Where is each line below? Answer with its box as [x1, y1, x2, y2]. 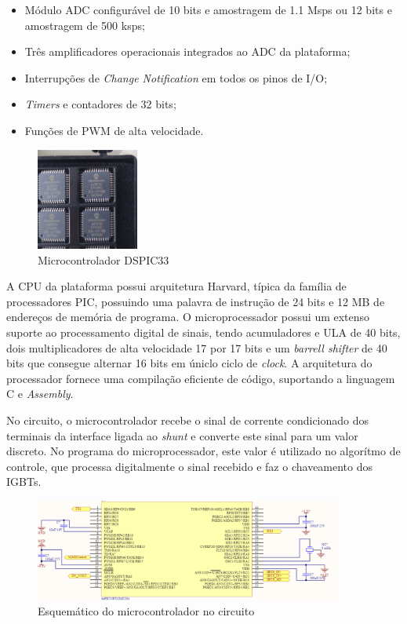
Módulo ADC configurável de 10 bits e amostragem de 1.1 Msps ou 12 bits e [24, 2, 392, 17]
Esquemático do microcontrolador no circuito [38, 603, 255, 619]
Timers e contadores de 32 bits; [24, 96, 176, 112]
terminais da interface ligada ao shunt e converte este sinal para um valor [6, 427, 358, 443]
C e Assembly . [6, 385, 74, 402]
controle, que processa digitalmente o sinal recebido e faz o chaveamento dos [6, 458, 373, 474]
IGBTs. [6, 473, 42, 490]
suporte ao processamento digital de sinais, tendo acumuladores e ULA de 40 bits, [6, 324, 401, 341]
